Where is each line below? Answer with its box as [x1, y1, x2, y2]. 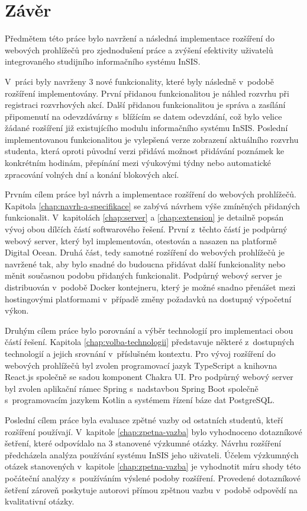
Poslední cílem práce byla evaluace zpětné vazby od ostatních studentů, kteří [5, 413, 283, 426]
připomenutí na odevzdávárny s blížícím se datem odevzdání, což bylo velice [5, 110, 282, 122]
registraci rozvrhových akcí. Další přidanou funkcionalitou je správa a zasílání [5, 98, 286, 111]
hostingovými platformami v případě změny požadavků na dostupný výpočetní [5, 292, 292, 305]
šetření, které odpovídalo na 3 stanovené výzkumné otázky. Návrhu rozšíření [5, 437, 282, 449]
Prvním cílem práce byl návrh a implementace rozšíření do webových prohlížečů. [5, 188, 296, 200]
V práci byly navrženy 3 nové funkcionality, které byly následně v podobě [5, 75, 274, 87]
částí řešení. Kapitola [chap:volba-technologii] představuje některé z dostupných [5, 336, 295, 348]
